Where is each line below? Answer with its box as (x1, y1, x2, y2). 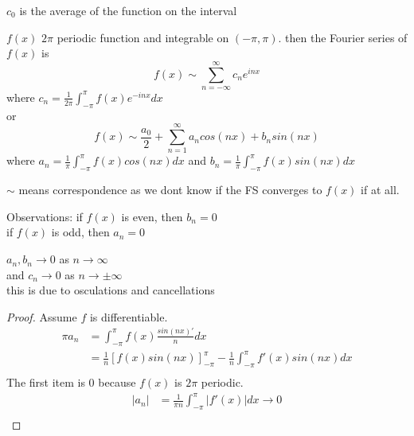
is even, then (121, 208, 183, 224)
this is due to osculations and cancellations (6, 282, 215, 298)
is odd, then (51, 224, 110, 240)
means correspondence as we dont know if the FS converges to (18, 181, 322, 198)
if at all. (361, 181, 400, 198)
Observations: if (6, 208, 83, 224)
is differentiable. (89, 308, 168, 325)
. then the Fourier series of (278, 29, 408, 45)
